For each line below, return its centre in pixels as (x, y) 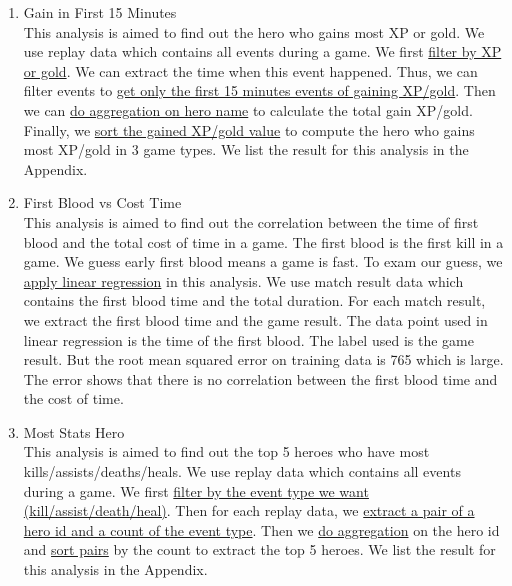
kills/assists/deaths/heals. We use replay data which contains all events (242, 471)
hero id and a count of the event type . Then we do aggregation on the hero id (261, 529)
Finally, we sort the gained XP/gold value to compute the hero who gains (249, 129)
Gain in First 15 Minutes (100, 12)
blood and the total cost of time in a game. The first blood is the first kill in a (263, 241)
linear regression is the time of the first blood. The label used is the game (248, 339)
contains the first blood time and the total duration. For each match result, (254, 300)
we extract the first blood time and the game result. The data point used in (255, 319)
